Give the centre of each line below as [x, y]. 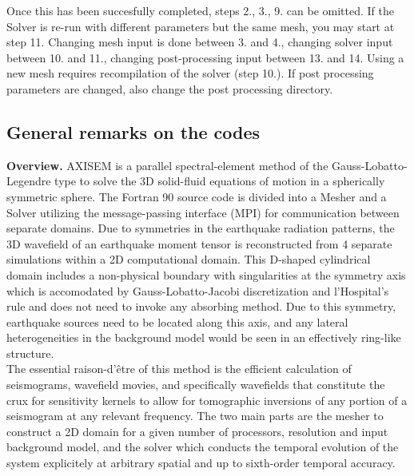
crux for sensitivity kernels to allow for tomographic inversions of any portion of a [207, 400]
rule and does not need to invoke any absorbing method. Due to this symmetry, [201, 306]
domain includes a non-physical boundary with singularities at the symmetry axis [206, 274]
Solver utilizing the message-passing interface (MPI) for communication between [203, 212]
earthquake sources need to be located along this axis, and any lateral [177, 321]
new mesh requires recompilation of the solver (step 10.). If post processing [190, 73]
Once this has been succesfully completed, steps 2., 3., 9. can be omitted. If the [200, 10]
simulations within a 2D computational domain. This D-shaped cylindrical [189, 259]
